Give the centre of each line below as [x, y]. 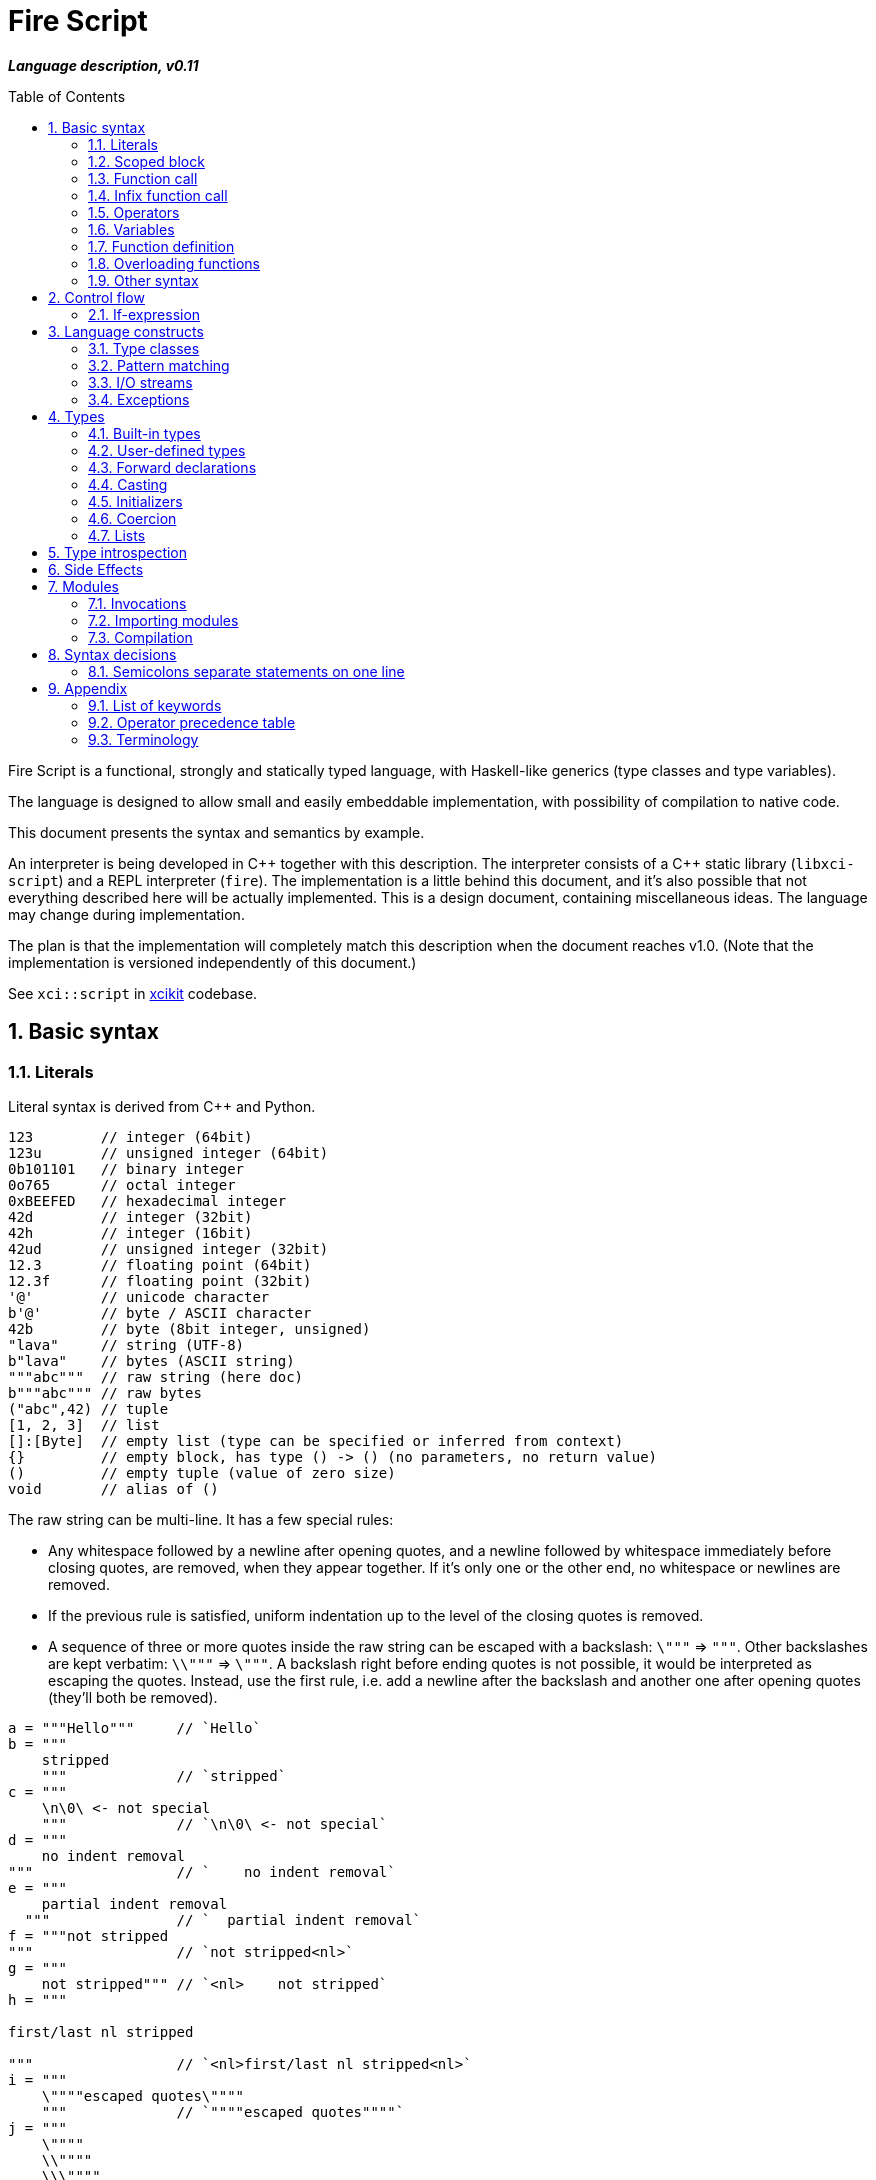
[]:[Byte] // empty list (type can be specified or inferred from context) [316, 1440]
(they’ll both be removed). [133, 1697]
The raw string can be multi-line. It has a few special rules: [201, 1519]
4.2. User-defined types [167, 450]
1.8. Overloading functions [174, 263]
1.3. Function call [143, 178]
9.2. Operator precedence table [192, 722]
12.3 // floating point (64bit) [160, 1264]
